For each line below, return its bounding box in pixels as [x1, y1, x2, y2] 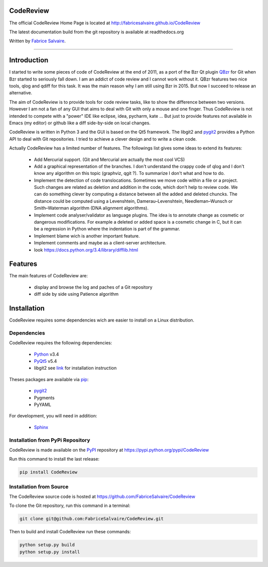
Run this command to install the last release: [9, 456, 100, 462]
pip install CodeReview [19, 470, 78, 475]
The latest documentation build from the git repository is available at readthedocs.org [9, 29, 184, 35]
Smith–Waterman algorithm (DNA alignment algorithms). [34, 205, 149, 211]
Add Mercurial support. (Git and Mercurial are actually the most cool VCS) [34, 157, 185, 162]
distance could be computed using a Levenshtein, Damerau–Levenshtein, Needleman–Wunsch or [34, 198, 233, 204]
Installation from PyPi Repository [9, 436, 90, 443]
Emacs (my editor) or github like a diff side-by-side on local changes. [9, 120, 151, 126]
